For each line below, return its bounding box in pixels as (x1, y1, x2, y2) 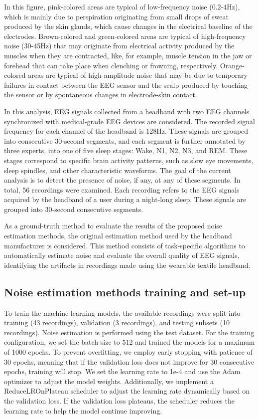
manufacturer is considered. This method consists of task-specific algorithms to (4, 240, 245, 250)
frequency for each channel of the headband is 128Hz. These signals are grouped (4, 126, 249, 136)
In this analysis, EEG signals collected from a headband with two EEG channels (4, 106, 250, 116)
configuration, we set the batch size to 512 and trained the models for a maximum (4, 337, 255, 347)
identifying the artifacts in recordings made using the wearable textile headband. (4, 259, 251, 270)
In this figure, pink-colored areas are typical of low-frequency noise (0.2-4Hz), (4, 1, 240, 11)
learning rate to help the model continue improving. (4, 405, 162, 416)
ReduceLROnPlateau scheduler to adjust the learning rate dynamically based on (4, 386, 250, 396)
